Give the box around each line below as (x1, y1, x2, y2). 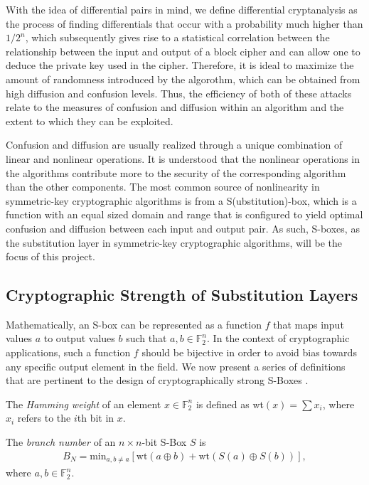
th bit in (77, 410, 114, 425)
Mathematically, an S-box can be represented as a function (6, 316, 262, 331)
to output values (43, 331, 115, 346)
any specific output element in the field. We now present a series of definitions (6, 358, 346, 373)
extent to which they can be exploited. (6, 113, 173, 128)
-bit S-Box (141, 435, 187, 449)
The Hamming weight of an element (6, 396, 161, 411)
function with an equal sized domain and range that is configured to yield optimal (6, 207, 363, 222)
